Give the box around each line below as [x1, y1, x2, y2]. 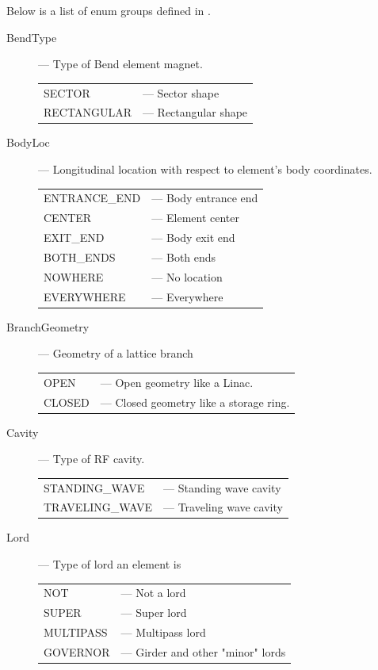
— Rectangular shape [142, 104, 248, 121]
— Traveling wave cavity [163, 499, 283, 515]
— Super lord [120, 604, 187, 621]
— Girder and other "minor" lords [120, 643, 286, 660]
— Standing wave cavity [163, 479, 281, 496]
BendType [6, 29, 57, 45]
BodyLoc [6, 134, 50, 151]
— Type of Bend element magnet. [38, 56, 203, 72]
